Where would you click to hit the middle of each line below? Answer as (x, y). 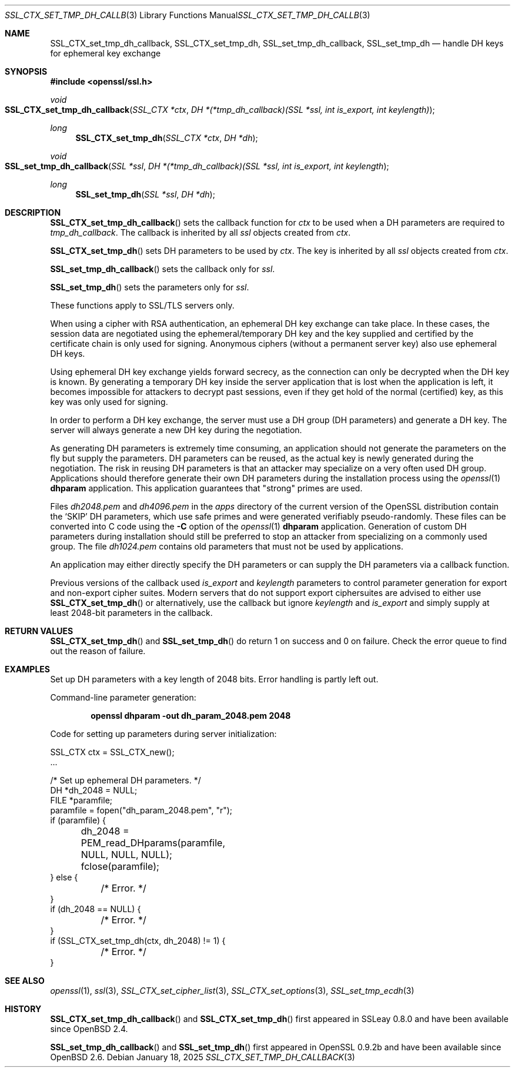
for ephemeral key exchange (106, 53)
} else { (64, 877)
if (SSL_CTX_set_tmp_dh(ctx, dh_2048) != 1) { (138, 941)
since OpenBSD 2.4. (89, 1029)
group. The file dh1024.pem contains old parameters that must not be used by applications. (227, 546)
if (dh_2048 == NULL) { (96, 909)
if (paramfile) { (78, 820)
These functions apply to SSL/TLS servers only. (142, 305)
